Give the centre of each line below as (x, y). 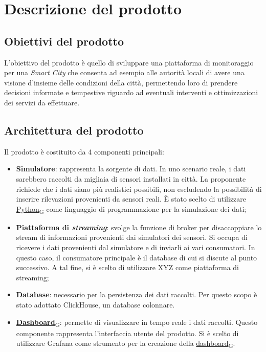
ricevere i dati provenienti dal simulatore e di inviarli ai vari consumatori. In (136, 247)
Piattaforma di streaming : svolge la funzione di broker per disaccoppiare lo (139, 227)
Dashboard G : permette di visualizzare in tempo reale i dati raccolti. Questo (137, 322)
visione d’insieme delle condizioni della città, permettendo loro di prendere (121, 82)
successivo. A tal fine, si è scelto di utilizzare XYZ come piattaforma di (127, 267)
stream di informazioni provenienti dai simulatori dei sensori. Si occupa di (132, 237)
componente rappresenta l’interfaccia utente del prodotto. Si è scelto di (127, 333)
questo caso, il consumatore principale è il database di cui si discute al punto (137, 257)
